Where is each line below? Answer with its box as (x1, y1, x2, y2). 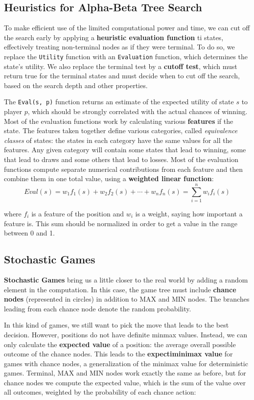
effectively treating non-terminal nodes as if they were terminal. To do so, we (4, 42, 235, 52)
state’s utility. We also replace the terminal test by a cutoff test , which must (4, 61, 237, 71)
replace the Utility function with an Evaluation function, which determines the (4, 51, 248, 61)
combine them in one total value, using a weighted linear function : (4, 173, 214, 184)
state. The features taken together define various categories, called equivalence (4, 125, 238, 136)
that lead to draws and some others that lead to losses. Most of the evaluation (4, 154, 238, 165)
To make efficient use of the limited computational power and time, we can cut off (4, 23, 250, 33)
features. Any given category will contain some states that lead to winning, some (4, 144, 246, 155)
